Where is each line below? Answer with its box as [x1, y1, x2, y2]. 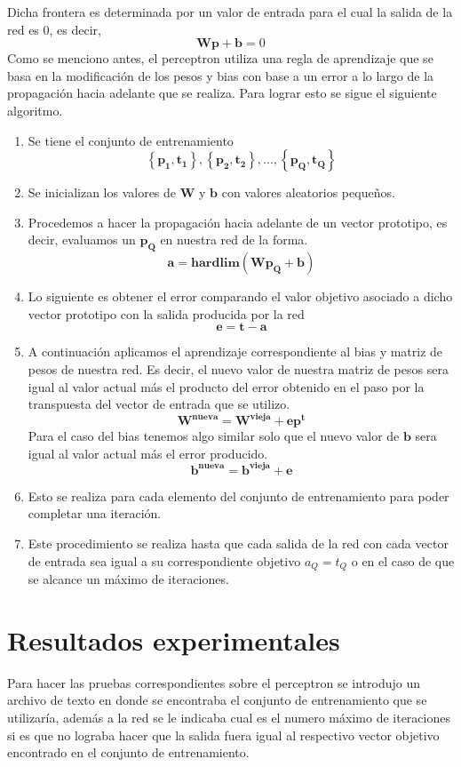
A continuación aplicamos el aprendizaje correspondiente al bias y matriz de [28, 342, 443, 361]
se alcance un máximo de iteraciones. [28, 570, 229, 588]
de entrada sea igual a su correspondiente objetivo [28, 551, 301, 570]
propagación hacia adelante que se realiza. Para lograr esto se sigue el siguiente [7, 84, 437, 102]
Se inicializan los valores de [28, 183, 177, 202]
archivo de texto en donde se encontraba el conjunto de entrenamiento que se [7, 691, 427, 709]
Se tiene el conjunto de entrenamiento [28, 131, 234, 149]
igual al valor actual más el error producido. [28, 443, 268, 462]
